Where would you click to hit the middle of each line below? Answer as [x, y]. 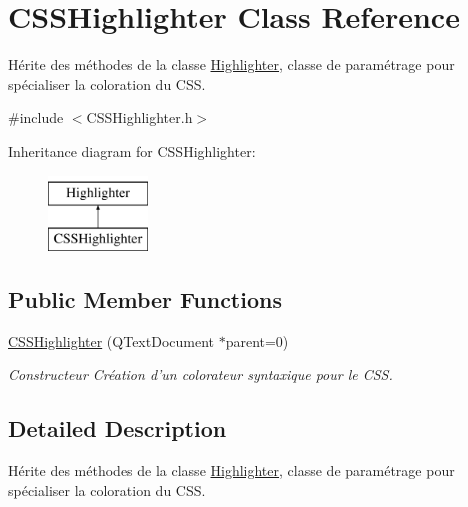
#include [36, 117]
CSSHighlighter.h [139, 117]
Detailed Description [117, 428]
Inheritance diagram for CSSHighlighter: [132, 150]
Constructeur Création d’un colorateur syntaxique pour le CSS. [200, 374]
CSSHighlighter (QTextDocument [111, 340]
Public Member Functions [145, 299]
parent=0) [257, 340]
